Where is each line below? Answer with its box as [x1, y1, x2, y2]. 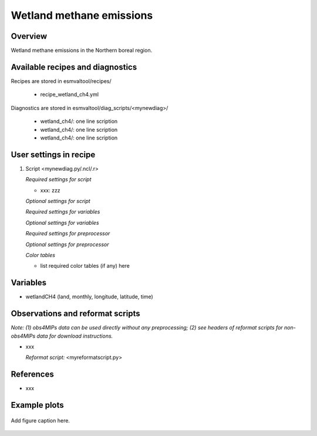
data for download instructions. [36, 332, 113, 340]
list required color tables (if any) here [40, 262, 130, 269]
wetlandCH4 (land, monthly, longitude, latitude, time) [25, 293, 154, 300]
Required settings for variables [25, 208, 100, 215]
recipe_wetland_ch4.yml [40, 91, 99, 98]
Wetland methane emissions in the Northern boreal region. [11, 47, 153, 54]
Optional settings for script [25, 198, 90, 204]
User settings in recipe [11, 149, 96, 159]
